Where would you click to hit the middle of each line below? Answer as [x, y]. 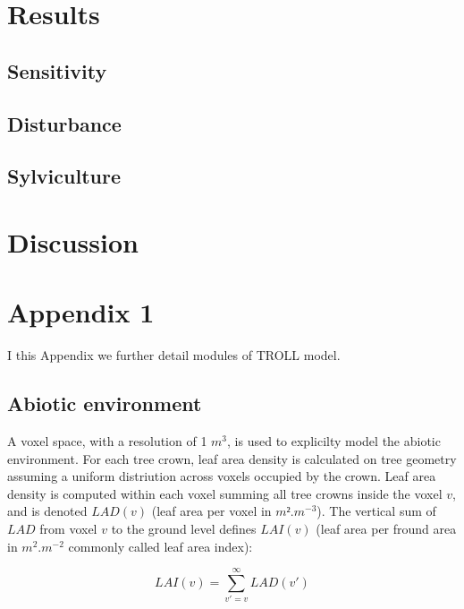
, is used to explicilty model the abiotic [334, 441]
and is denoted [47, 511]
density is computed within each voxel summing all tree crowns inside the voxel [225, 493]
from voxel [68, 528]
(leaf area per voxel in [211, 511]
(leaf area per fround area [386, 528]
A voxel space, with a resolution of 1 [107, 441]
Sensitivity [57, 70]
